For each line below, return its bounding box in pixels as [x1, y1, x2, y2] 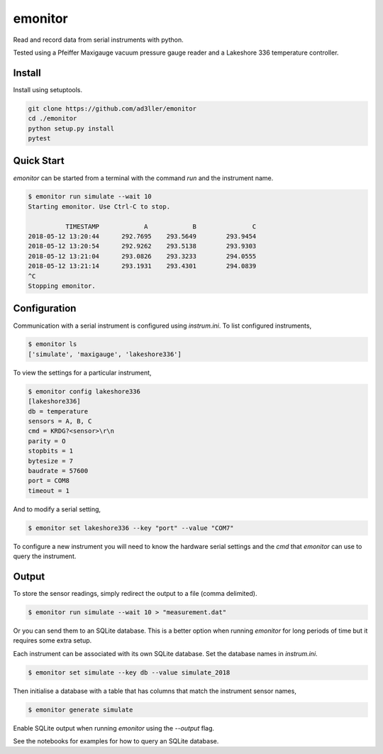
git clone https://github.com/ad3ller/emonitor [28, 104, 196, 113]
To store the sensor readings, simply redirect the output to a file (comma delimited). [13, 589, 257, 597]
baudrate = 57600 [28, 467, 89, 475]
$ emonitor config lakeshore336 [28, 387, 141, 395]
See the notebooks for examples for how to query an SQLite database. [13, 737, 219, 745]
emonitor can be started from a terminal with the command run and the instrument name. [13, 174, 274, 182]
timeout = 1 [28, 487, 70, 494]
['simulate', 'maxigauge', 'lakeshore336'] [28, 350, 182, 358]
